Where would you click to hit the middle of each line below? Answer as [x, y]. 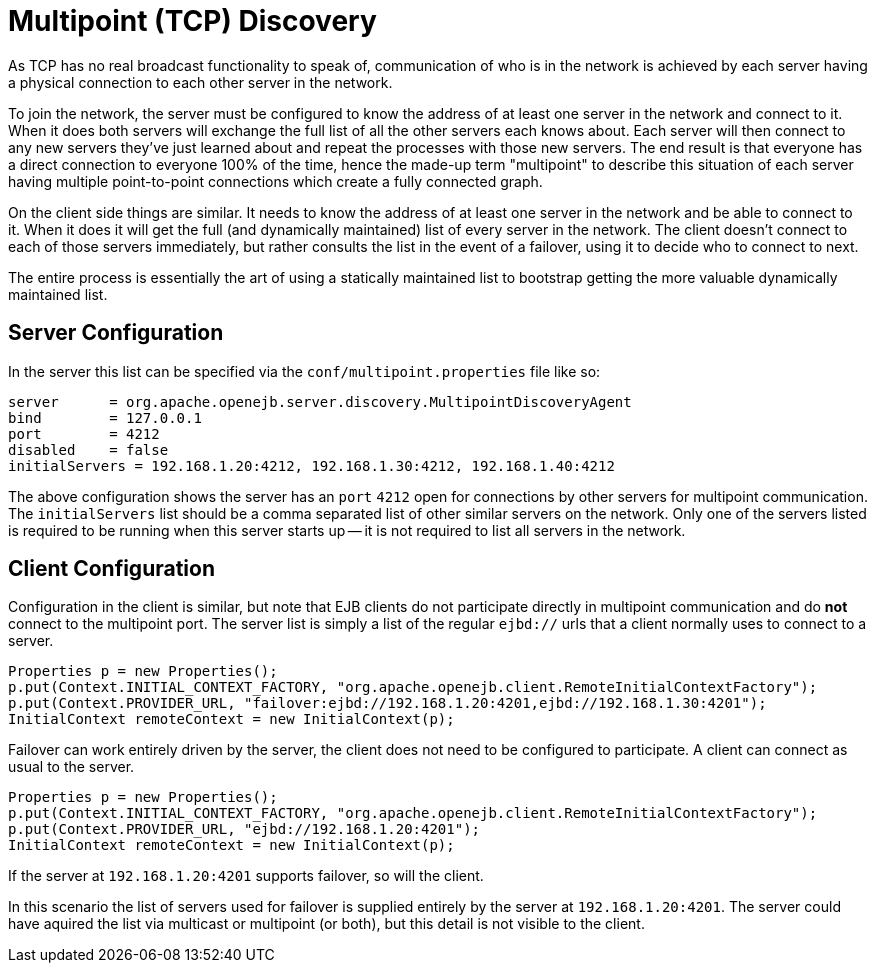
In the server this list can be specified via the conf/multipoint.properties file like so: [304, 371]
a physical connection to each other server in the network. [200, 82]
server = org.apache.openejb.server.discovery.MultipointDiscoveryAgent [320, 401]
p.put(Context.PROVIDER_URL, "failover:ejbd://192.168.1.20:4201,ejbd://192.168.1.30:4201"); [387, 703]
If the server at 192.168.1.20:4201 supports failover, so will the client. [246, 876]
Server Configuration [116, 333]
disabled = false [88, 449]
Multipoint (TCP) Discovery [192, 21]
